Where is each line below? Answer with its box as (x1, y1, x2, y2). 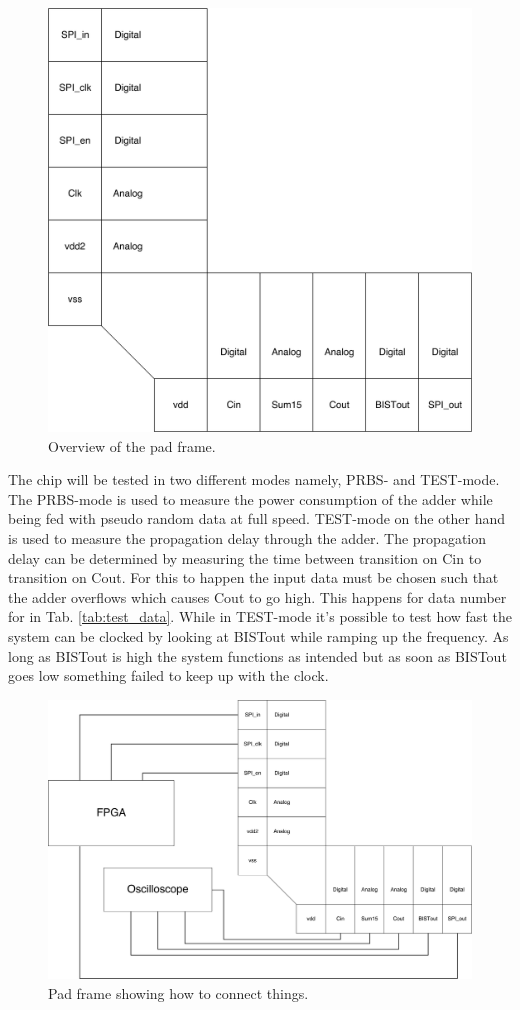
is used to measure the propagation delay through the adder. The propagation (8, 527, 487, 548)
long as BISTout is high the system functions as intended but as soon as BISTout (8, 645, 507, 666)
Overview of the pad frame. (48, 435, 216, 456)
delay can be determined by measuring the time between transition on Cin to (8, 547, 482, 568)
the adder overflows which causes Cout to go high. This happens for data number (8, 586, 507, 607)
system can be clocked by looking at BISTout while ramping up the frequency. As (8, 625, 509, 646)
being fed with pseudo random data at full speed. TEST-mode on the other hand (8, 508, 506, 529)
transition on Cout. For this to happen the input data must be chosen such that (8, 567, 499, 588)
